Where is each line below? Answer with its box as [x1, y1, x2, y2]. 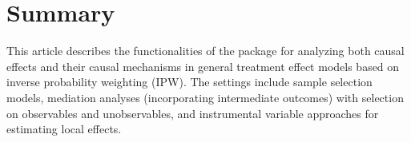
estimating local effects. [6, 120, 122, 137]
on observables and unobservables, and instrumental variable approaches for [6, 105, 379, 121]
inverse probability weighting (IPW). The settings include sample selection [6, 73, 373, 90]
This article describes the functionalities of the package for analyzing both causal [6, 42, 405, 59]
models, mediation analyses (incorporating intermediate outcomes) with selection [6, 89, 404, 105]
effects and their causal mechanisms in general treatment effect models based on [6, 57, 400, 74]
